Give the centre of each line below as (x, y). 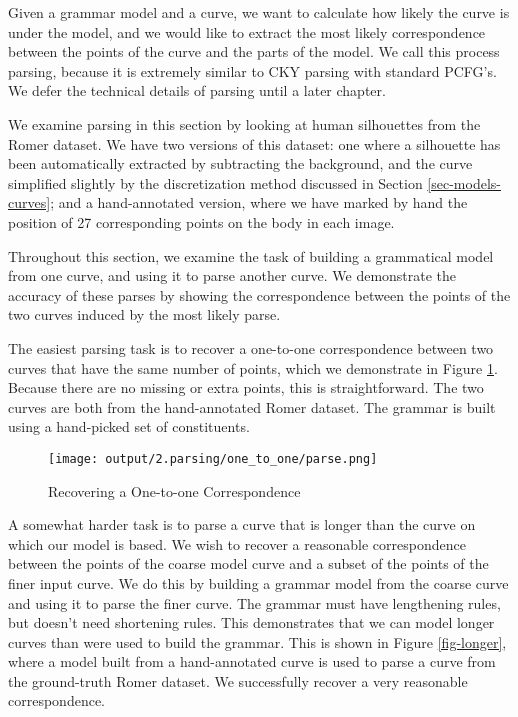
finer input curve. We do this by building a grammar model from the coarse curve (258, 582)
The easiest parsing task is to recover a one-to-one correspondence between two (251, 347)
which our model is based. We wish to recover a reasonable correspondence (237, 543)
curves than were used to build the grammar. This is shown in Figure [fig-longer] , (257, 641)
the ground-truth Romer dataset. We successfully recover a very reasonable (238, 680)
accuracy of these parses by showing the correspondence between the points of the (259, 294)
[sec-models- (464, 182)
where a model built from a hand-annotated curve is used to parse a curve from (252, 661)
